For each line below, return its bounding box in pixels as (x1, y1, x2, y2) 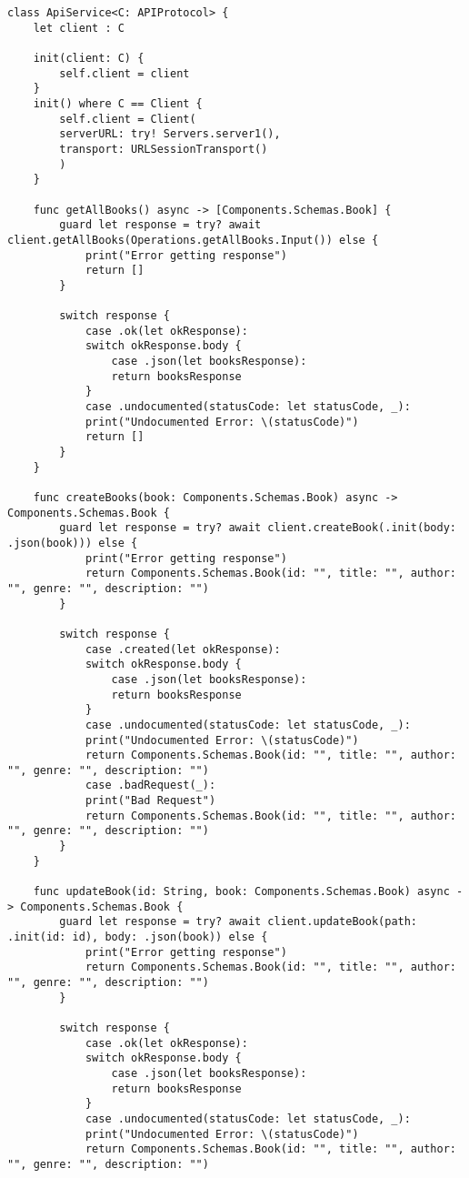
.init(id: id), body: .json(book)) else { (7, 931, 268, 944)
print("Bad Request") (85, 794, 216, 808)
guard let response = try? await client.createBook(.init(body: (59, 521, 456, 535)
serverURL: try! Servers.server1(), (59, 127, 281, 141)
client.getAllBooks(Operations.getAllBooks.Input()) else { (7, 233, 379, 247)
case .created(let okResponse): (85, 642, 281, 656)
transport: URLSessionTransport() (59, 142, 268, 156)
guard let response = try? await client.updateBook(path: (59, 915, 418, 929)
